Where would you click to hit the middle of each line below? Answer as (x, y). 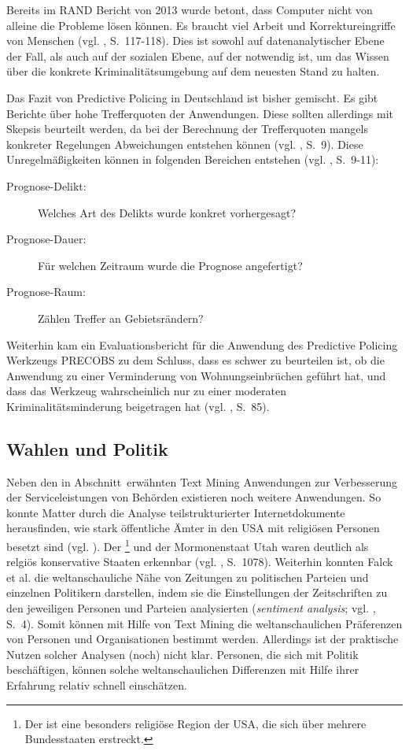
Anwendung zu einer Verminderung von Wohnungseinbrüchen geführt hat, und (196, 375)
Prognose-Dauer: (46, 239)
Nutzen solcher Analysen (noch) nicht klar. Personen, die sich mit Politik (182, 654)
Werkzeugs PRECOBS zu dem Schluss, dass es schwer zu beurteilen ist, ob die (195, 360)
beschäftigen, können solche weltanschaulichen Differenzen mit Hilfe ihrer (183, 670)
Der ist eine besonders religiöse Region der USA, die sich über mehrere (195, 723)
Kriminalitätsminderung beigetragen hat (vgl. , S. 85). (138, 406)
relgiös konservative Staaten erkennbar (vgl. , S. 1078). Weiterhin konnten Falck (200, 562)
